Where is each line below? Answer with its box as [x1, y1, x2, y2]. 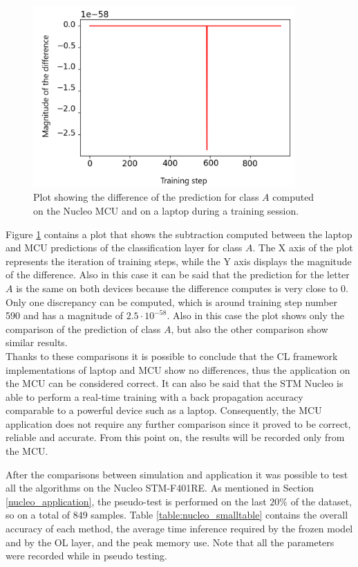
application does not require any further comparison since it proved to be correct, [6, 416, 351, 431]
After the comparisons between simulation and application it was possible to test [6, 467, 348, 481]
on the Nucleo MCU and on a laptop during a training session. [33, 203, 299, 217]
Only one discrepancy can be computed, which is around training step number [6, 294, 337, 309]
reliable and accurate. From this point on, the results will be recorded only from [6, 430, 345, 444]
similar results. [6, 335, 68, 350]
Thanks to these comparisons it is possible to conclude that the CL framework [6, 348, 338, 363]
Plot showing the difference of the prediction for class [33, 190, 259, 204]
